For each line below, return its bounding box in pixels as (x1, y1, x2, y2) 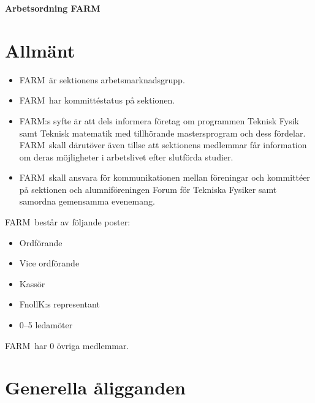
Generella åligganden (5, 375, 186, 400)
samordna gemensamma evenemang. (19, 195, 155, 208)
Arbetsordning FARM (5, 2, 101, 14)
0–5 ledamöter (19, 318, 73, 331)
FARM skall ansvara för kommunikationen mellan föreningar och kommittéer (19, 171, 310, 184)
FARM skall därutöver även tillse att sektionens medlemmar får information (19, 138, 307, 151)
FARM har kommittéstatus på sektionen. (19, 94, 175, 107)
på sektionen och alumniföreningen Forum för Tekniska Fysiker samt (19, 183, 277, 195)
